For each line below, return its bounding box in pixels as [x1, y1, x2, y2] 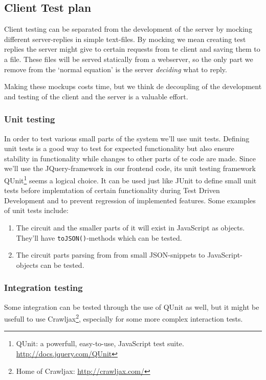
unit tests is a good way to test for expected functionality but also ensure [4, 143, 234, 154]
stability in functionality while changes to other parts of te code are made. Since [4, 153, 256, 163]
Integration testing [4, 281, 83, 294]
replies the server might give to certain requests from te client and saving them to [4, 44, 260, 54]
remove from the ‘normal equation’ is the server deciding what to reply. [4, 64, 227, 74]
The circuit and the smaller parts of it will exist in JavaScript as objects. [16, 222, 245, 233]
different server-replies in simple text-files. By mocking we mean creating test [4, 33, 246, 44]
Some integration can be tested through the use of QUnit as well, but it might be [4, 301, 259, 312]
